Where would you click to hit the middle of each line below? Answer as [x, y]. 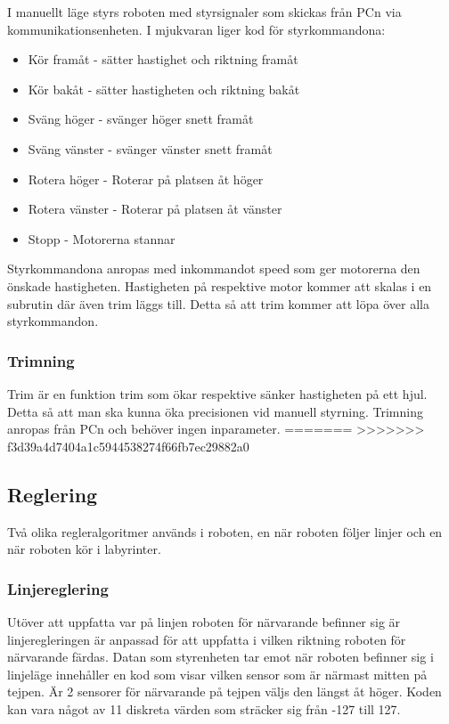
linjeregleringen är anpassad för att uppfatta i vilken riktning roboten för [207, 639]
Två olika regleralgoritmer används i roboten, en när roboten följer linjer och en [225, 531]
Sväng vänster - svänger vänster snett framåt [150, 148]
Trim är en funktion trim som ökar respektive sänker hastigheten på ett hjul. [217, 393]
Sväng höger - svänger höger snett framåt [141, 119]
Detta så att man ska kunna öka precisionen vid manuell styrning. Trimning [215, 411]
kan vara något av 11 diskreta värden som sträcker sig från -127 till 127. [204, 708]
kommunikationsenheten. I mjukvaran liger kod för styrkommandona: [196, 29]
